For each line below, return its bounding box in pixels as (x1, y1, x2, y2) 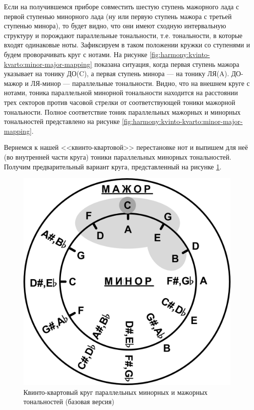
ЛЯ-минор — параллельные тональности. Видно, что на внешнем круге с (31, 78, 250, 88)
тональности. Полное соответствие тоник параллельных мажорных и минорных (4, 106, 241, 117)
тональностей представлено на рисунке (4, 116, 120, 126)
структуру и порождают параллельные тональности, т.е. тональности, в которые (4, 30, 243, 40)
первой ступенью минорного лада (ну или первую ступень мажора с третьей (4, 11, 232, 21)
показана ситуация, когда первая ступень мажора (94, 59, 239, 69)
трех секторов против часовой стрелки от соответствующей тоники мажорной (4, 97, 235, 107)
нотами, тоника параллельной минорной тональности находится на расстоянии (4, 87, 238, 98)
